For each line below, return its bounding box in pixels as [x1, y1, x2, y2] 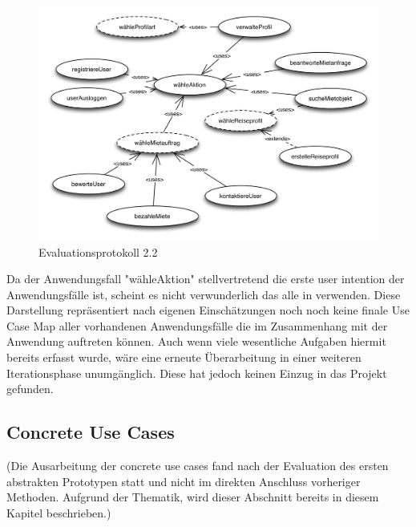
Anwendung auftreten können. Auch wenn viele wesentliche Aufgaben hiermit [6, 333, 386, 350]
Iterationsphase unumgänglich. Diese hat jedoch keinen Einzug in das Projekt [6, 364, 387, 381]
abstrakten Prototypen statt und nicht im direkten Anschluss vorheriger [6, 472, 361, 489]
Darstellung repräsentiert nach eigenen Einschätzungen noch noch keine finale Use [6, 302, 410, 318]
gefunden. [6, 380, 54, 397]
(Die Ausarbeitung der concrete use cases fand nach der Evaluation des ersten [6, 457, 389, 474]
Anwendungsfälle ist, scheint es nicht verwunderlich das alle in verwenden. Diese [6, 286, 401, 302]
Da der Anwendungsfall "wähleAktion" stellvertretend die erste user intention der [6, 270, 405, 287]
